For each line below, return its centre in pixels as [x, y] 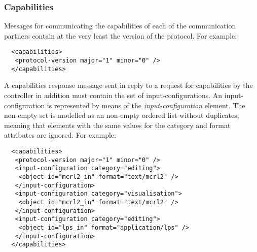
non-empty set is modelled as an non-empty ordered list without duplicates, [122, 115]
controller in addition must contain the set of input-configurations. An [113, 95]
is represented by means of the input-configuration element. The [146, 105]
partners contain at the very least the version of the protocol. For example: [121, 35]
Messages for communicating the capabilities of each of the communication [120, 26]
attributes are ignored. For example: [60, 135]
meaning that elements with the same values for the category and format [117, 125]
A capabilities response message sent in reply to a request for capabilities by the [128, 85]
